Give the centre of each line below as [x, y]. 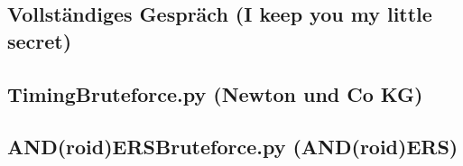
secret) [40, 40]
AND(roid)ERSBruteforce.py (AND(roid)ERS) [233, 147]
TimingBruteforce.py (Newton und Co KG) [215, 93]
